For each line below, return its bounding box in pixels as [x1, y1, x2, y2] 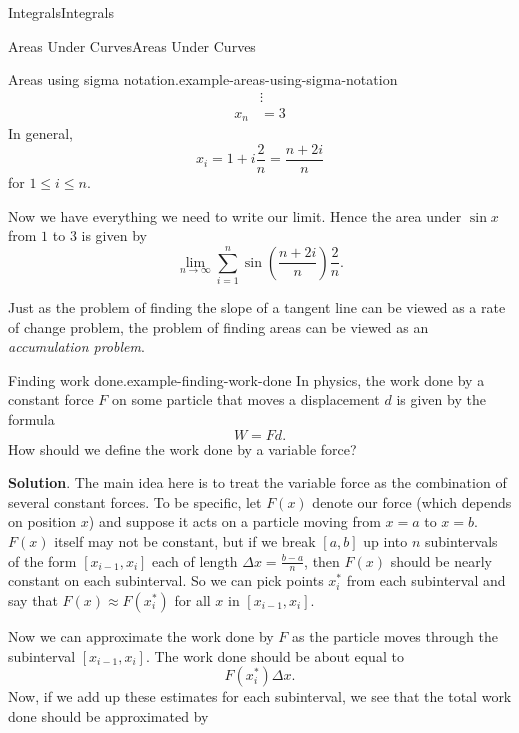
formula [8, 409, 55, 430]
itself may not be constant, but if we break [54, 531, 316, 551]
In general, [8, 123, 73, 144]
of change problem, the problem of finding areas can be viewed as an [8, 316, 429, 337]
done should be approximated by [8, 705, 209, 726]
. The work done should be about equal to [145, 645, 404, 666]
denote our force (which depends [312, 491, 512, 512]
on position [8, 511, 77, 532]
